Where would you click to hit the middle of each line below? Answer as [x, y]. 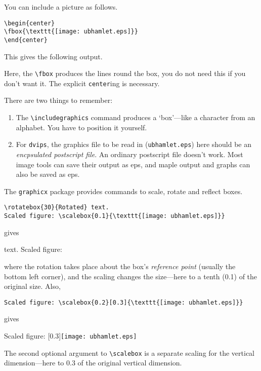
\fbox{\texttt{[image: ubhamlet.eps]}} [71, 32]
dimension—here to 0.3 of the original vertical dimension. [93, 363]
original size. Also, [32, 286]
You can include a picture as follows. [61, 7]
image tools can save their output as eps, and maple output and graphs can [133, 164]
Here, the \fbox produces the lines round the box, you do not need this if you [125, 73]
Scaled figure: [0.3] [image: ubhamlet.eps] [71, 335]
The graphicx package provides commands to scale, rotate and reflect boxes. [123, 191]
